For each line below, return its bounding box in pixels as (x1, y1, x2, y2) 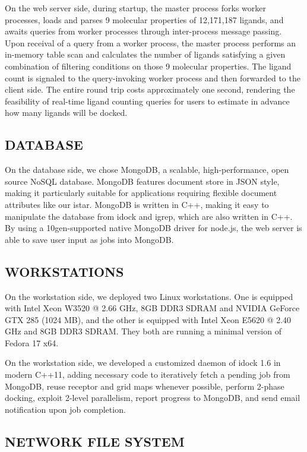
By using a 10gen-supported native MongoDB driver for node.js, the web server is (5, 222, 302, 234)
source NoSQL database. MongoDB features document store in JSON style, (5, 175, 280, 187)
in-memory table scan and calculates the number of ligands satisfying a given (5, 48, 286, 61)
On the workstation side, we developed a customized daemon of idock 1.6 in (5, 356, 281, 369)
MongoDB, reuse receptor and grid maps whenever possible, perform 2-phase (5, 380, 284, 392)
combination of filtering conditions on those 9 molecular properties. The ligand (5, 59, 292, 72)
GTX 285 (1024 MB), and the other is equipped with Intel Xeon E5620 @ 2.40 (5, 313, 292, 325)
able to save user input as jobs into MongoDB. (5, 233, 174, 245)
